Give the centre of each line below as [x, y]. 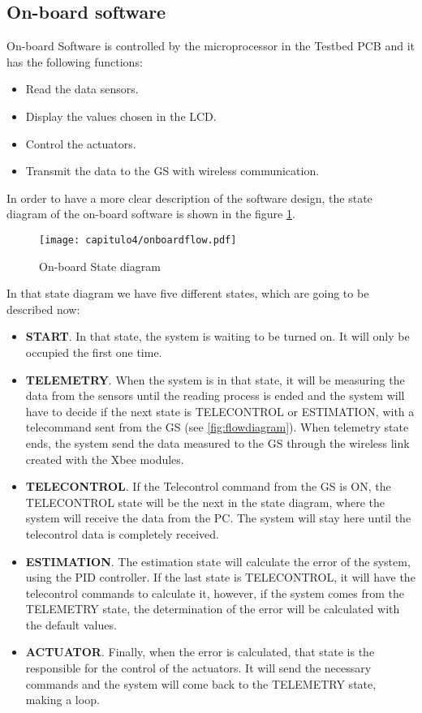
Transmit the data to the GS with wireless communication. [172, 171]
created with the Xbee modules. [105, 459]
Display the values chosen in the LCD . [121, 116]
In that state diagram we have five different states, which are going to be [188, 293]
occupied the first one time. [94, 352]
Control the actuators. [81, 143]
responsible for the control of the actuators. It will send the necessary [198, 668]
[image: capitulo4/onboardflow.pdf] [138, 240]
